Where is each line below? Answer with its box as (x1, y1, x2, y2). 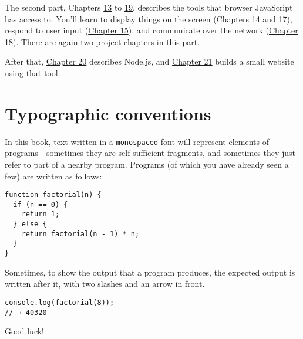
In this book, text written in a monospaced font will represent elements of (5, 135, 269, 147)
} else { (13, 220, 47, 229)
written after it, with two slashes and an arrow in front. (5, 277, 205, 290)
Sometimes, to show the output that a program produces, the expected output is (5, 266, 295, 278)
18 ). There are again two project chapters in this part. (5, 35, 200, 48)
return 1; (21, 210, 60, 219)
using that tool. (5, 66, 60, 79)
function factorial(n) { (5, 191, 102, 199)
